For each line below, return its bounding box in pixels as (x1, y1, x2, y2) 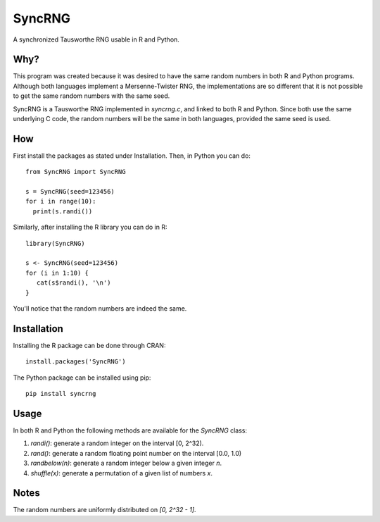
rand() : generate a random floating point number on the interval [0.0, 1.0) (30, 449, 242, 457)
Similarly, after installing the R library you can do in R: (13, 223, 167, 232)
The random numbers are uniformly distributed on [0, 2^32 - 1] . (13, 506, 196, 514)
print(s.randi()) (32, 207, 93, 215)
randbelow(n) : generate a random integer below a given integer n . (30, 459, 222, 468)
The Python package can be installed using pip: (13, 373, 151, 382)
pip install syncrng (25, 390, 96, 398)
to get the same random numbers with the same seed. (13, 92, 170, 100)
